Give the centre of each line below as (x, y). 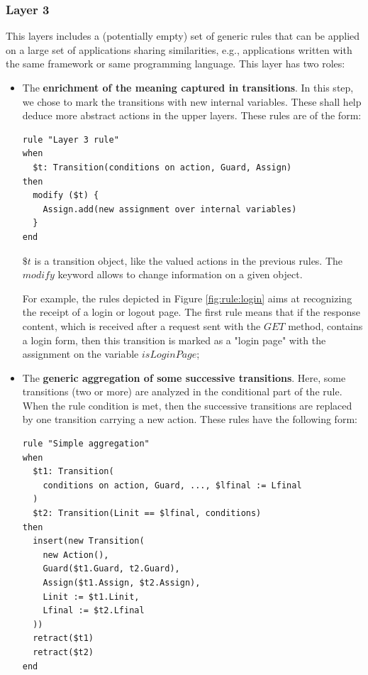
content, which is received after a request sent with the (141, 325)
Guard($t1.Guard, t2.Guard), (111, 569)
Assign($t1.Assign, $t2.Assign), (122, 583)
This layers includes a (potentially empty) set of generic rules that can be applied (183, 36)
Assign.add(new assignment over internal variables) (170, 209)
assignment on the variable (80, 354)
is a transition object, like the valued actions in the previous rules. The (189, 260)
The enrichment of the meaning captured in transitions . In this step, (188, 87)
